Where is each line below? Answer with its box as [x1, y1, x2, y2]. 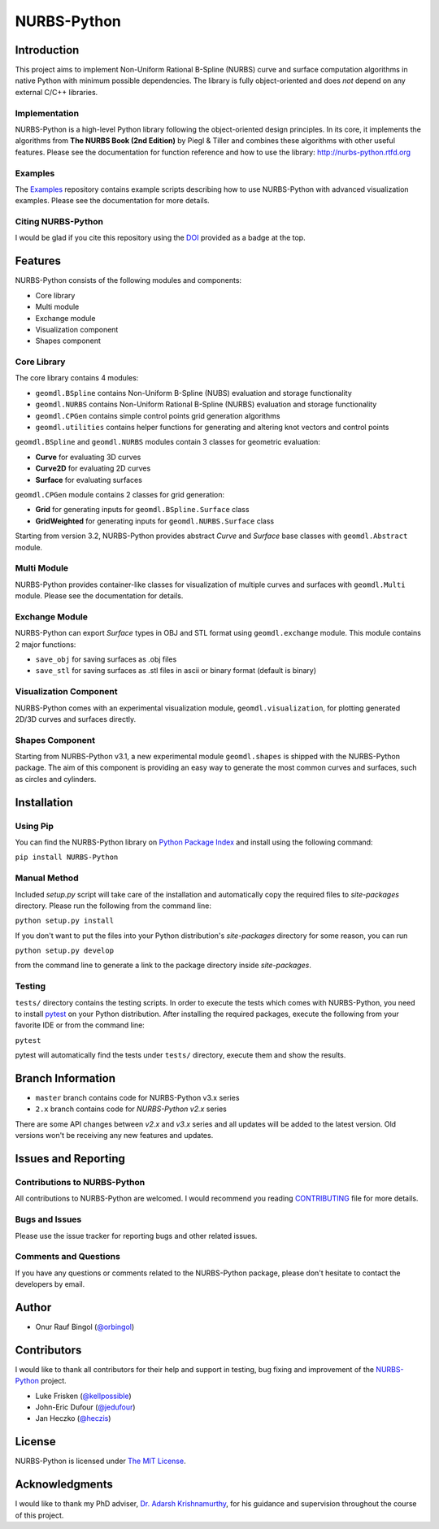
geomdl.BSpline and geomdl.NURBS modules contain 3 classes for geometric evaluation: [15, 437, 320, 447]
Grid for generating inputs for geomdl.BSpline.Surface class [35, 505, 250, 515]
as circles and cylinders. [15, 774, 97, 784]
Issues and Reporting [15, 1152, 126, 1166]
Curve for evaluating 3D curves [35, 452, 141, 462]
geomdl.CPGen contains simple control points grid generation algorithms [35, 410, 280, 420]
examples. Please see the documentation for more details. [15, 196, 211, 206]
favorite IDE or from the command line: [15, 1020, 146, 1030]
